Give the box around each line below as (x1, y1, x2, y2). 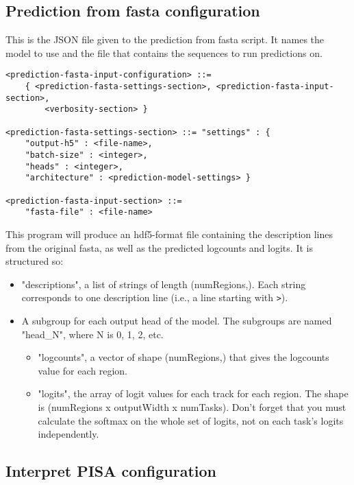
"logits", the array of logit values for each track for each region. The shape (38, 386, 349, 401)
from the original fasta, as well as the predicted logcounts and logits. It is (5, 240, 313, 255)
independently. (38, 427, 99, 441)
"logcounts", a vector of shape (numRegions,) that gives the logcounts (38, 350, 329, 364)
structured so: (5, 254, 64, 268)
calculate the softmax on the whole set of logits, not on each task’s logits (38, 413, 344, 427)
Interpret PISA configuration (5, 460, 216, 482)
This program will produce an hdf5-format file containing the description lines (5, 226, 333, 241)
